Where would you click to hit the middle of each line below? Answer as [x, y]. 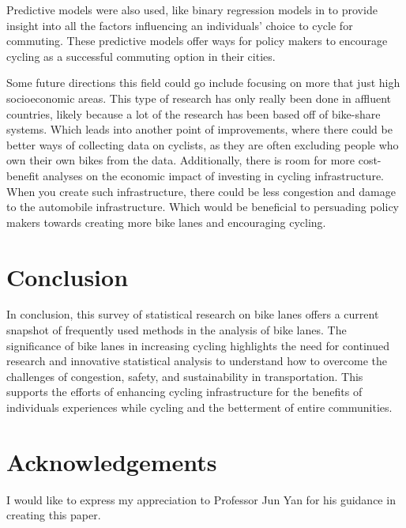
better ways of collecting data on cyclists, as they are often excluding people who [203, 144]
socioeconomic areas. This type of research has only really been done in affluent [199, 98]
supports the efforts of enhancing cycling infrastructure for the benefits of [184, 392]
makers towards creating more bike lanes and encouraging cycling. [166, 222]
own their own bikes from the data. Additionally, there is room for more [181, 160]
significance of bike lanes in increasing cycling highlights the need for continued [198, 345]
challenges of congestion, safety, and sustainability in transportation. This [185, 376]
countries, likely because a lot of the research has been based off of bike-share [194, 113]
